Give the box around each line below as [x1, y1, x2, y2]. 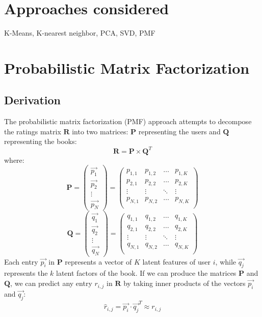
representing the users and [138, 126, 221, 136]
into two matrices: [72, 126, 128, 136]
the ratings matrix [4, 126, 61, 136]
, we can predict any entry [10, 278, 92, 289]
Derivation [4, 92, 61, 108]
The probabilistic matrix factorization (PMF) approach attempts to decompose [4, 116, 252, 127]
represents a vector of [65, 256, 132, 267]
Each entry [4, 256, 38, 267]
